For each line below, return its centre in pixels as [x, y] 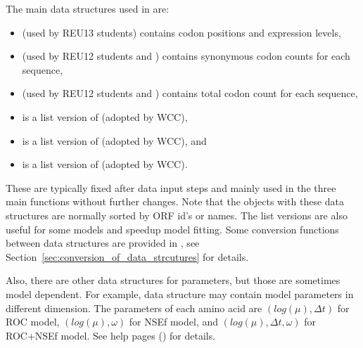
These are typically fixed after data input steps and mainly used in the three [171, 187]
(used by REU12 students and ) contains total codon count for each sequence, [190, 93]
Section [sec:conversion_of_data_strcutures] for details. [127, 256]
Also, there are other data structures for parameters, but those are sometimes [173, 280]
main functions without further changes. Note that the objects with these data [175, 201]
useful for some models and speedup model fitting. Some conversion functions [172, 229]
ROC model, [33, 322]
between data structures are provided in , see [103, 243]
